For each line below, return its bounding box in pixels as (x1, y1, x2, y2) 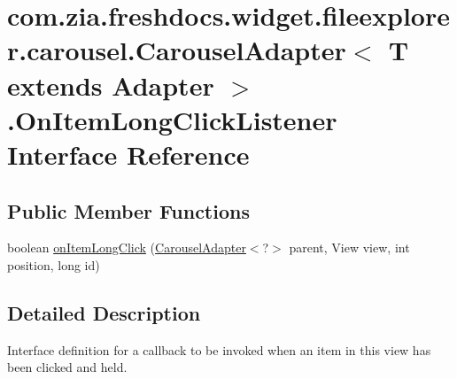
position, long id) (7, 255, 100, 274)
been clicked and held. (7, 358, 128, 376)
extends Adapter (7, 66, 214, 103)
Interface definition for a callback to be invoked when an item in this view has (7, 340, 431, 359)
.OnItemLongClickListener (7, 101, 337, 137)
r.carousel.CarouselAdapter (7, 32, 346, 68)
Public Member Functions (7, 197, 250, 224)
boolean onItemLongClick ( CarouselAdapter (7, 238, 246, 257)
